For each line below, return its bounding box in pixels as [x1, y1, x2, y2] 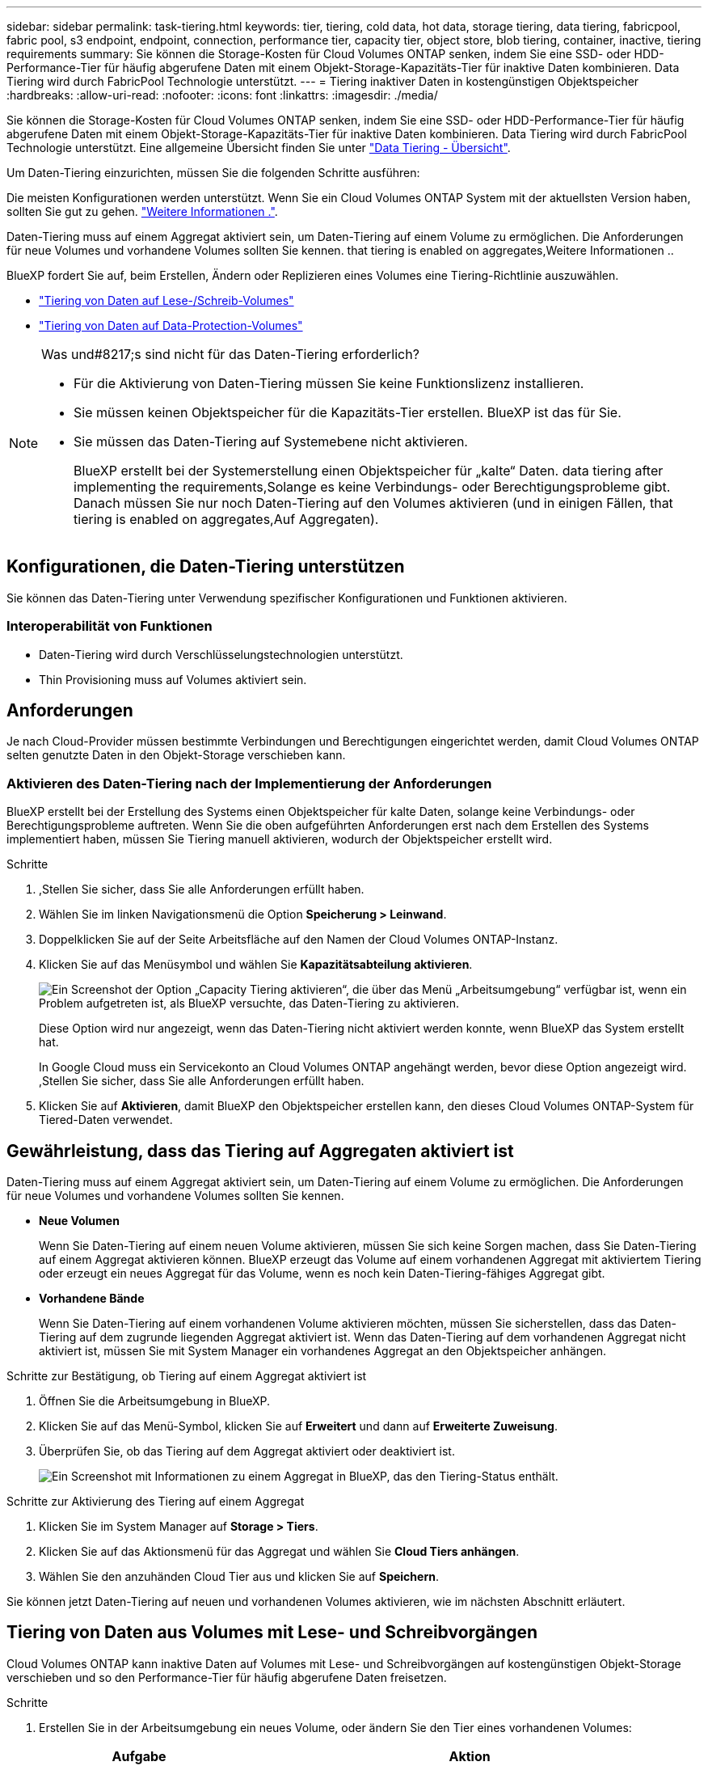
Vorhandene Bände [39, 1291, 145, 1306]
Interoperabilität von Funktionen [6, 618, 213, 635]
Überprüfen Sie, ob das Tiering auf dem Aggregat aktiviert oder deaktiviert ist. [39, 1444, 455, 1459]
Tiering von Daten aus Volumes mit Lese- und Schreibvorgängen [6, 1622, 537, 1643]
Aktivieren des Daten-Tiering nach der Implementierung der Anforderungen [6, 775, 492, 792]
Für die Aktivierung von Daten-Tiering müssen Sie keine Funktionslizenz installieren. [74, 375, 584, 391]
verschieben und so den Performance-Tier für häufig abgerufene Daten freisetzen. [6, 1670, 447, 1684]
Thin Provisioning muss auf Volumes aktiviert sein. [39, 672, 307, 687]
